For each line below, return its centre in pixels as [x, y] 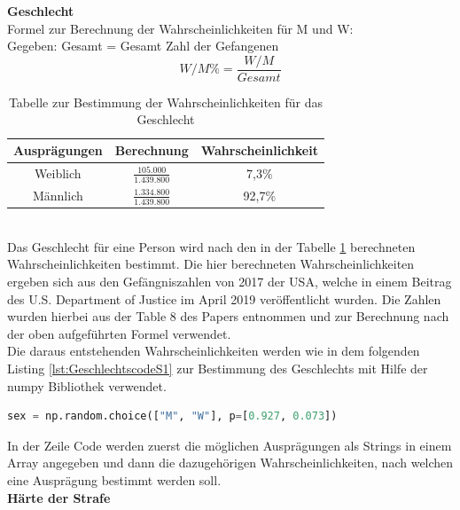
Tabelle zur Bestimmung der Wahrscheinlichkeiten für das [166, 102]
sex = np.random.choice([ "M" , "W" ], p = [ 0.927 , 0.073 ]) [172, 416]
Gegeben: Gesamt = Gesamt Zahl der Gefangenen [143, 46]
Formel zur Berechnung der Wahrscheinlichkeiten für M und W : [180, 28]
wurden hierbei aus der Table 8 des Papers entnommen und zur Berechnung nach [228, 316]
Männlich [58, 196]
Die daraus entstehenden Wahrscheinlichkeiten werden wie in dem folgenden [214, 351]
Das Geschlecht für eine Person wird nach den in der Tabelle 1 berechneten [211, 246]
